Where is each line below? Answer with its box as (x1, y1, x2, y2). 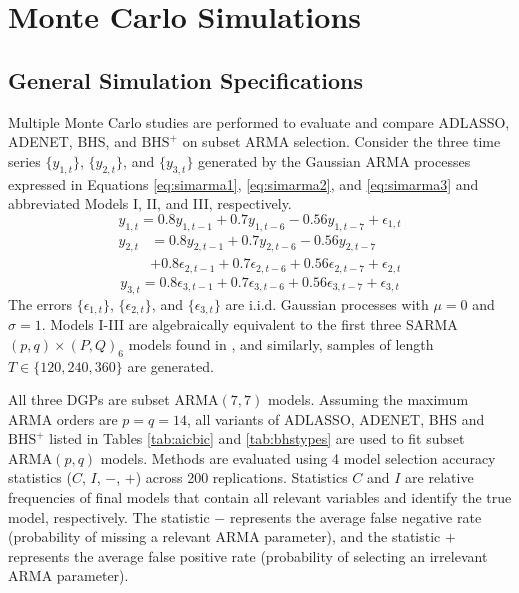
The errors (8, 293, 72, 314)
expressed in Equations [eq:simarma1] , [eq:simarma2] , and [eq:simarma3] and (8, 173, 479, 194)
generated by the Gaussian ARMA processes (198, 150, 471, 171)
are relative (405, 467, 474, 488)
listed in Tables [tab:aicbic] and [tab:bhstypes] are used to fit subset (49, 428, 465, 449)
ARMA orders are (8, 408, 118, 429)
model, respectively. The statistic (8, 506, 210, 527)
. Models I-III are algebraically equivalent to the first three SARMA (41, 314, 458, 335)
